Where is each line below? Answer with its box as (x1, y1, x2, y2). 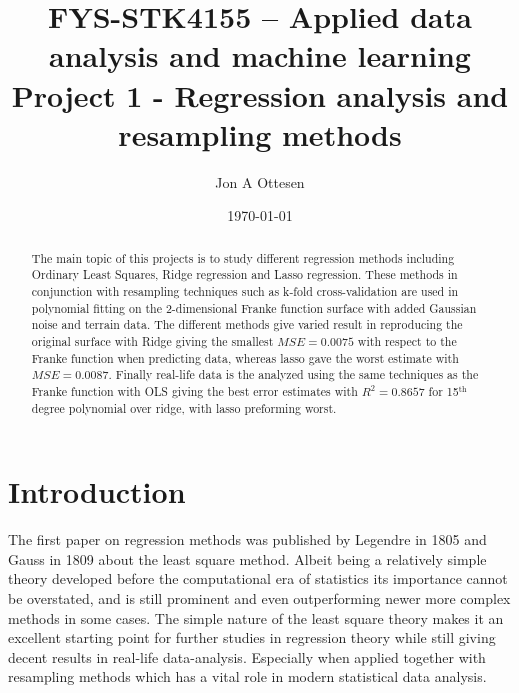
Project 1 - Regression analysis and (11, 74, 509, 115)
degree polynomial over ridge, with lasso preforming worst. (31, 399, 337, 416)
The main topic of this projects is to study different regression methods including (31, 249, 455, 266)
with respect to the (357, 332, 457, 349)
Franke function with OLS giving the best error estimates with (31, 382, 358, 399)
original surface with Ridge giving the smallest (31, 332, 274, 349)
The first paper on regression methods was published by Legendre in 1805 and (8, 529, 487, 550)
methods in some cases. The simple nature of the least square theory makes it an (8, 607, 504, 628)
